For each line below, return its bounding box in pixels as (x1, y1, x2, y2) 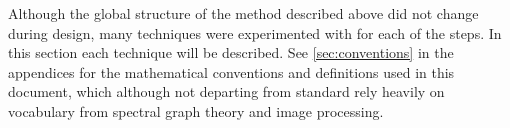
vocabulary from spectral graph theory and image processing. (8, 100, 384, 121)
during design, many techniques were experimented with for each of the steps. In (8, 22, 502, 43)
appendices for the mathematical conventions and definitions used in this (8, 61, 455, 82)
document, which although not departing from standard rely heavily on (8, 81, 445, 102)
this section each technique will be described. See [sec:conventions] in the (8, 42, 454, 63)
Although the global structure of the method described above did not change (8, 3, 479, 23)
